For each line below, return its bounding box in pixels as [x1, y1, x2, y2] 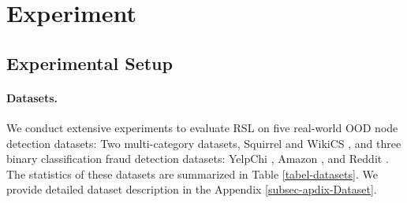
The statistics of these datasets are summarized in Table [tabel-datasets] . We [6, 165, 378, 182]
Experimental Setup [6, 50, 173, 75]
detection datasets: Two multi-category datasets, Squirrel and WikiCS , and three [6, 135, 401, 151]
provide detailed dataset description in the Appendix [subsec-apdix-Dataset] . [6, 181, 377, 197]
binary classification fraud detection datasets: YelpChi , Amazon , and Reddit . [6, 150, 389, 167]
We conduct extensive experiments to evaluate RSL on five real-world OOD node [6, 119, 398, 135]
